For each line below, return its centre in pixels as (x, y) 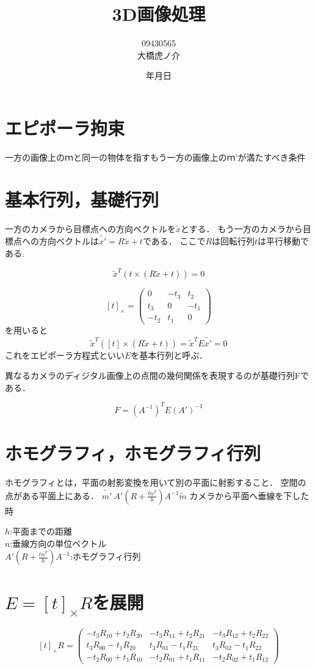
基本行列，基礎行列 (82, 199)
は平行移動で (284, 241)
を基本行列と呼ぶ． (169, 355)
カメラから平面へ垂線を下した (249, 495)
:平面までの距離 (41, 531)
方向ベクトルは (69, 241)
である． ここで (174, 241)
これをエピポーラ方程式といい (65, 355)
